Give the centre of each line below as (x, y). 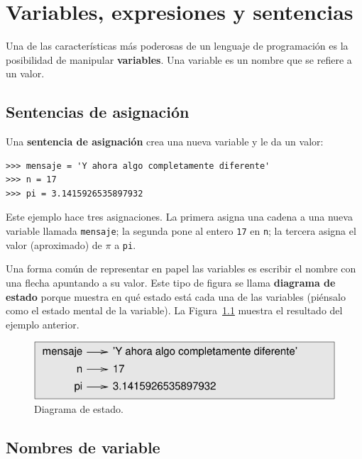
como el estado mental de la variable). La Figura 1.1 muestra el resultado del (174, 310)
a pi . (125, 244)
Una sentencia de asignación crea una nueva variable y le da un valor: (165, 142)
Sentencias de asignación (98, 112)
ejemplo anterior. (43, 324)
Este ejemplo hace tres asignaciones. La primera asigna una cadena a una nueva (179, 217)
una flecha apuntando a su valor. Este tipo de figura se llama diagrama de (171, 282)
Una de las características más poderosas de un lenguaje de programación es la (177, 46)
